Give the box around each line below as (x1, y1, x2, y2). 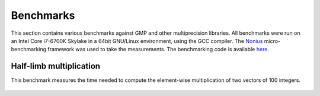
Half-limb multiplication (11, 61, 101, 71)
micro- (264, 37, 281, 44)
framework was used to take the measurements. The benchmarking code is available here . (47, 46, 270, 53)
